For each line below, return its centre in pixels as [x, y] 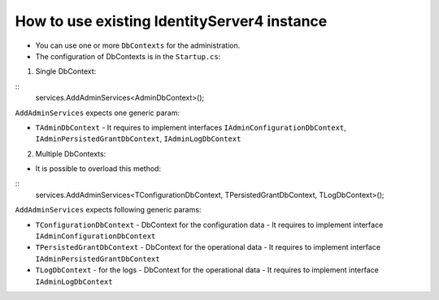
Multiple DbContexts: [71, 153]
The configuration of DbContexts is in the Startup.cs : [128, 56]
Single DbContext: [66, 71]
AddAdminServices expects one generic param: [98, 113]
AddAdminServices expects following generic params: [108, 210]
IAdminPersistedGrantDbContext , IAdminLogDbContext [138, 139]
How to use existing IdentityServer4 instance [171, 21]
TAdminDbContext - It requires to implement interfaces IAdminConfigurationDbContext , [191, 127]
